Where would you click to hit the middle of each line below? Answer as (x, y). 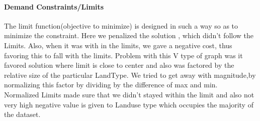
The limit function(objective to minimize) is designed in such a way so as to (121, 25)
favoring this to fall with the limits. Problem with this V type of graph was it (123, 55)
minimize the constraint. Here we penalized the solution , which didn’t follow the (129, 35)
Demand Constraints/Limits (54, 6)
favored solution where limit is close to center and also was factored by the (119, 65)
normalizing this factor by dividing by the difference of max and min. (111, 85)
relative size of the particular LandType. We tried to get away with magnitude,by (130, 75)
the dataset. (22, 114)
